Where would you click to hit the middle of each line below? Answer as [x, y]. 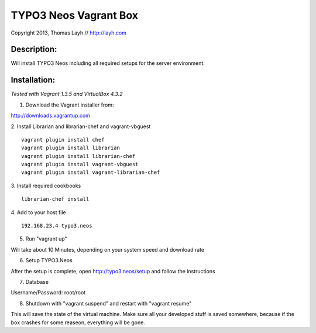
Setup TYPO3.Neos [49, 260]
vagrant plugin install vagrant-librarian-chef [91, 172]
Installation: [33, 80]
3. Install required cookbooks [46, 186]
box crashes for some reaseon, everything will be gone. [78, 322]
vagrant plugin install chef [63, 140]
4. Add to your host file [39, 212]
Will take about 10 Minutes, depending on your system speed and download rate [108, 249]
